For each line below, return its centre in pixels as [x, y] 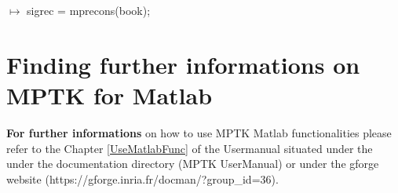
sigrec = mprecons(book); [89, 10]
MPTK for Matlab [110, 95]
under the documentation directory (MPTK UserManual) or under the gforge [193, 164]
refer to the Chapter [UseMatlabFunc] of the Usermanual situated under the [190, 148]
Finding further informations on [183, 64]
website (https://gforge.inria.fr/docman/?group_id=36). [142, 178]
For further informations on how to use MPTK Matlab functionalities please [199, 132]
